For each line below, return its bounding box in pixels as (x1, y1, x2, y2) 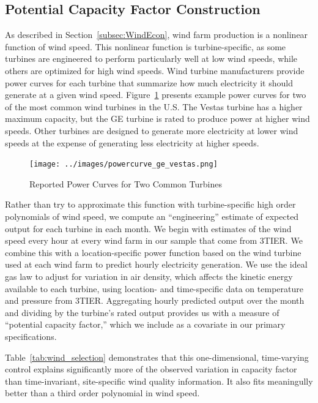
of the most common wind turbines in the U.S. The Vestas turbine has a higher (5, 100, 303, 113)
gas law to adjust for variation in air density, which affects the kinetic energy (5, 269, 293, 282)
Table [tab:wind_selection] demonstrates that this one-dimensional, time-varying (5, 350, 309, 363)
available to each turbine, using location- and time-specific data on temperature (5, 282, 303, 295)
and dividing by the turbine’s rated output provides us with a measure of (5, 306, 279, 318)
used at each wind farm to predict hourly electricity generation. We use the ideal (5, 258, 308, 271)
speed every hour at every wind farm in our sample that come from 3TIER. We (5, 234, 303, 247)
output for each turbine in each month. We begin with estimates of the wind (5, 222, 292, 235)
